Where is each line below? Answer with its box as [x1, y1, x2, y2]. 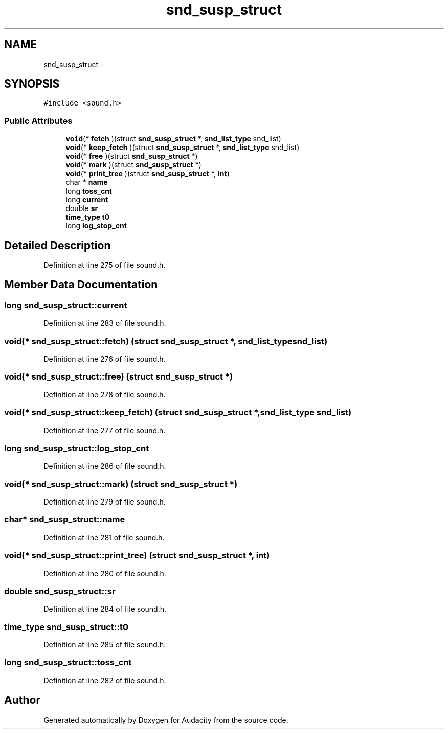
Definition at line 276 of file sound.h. [43, 354, 166, 363]
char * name [65, 178, 108, 187]
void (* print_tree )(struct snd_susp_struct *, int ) [65, 169, 230, 178]
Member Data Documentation [4, 278, 158, 291]
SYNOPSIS [4, 77, 60, 91]
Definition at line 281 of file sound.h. [43, 533, 165, 542]
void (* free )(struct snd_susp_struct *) [65, 152, 198, 161]
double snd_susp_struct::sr [4, 585, 116, 596]
